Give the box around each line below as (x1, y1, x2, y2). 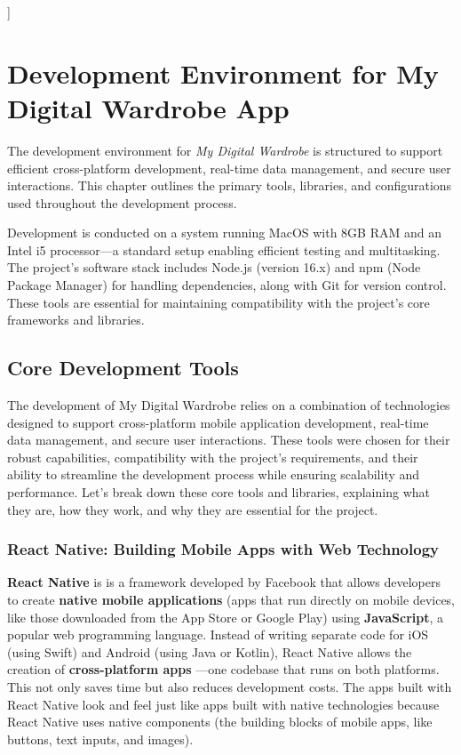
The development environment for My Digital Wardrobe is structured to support (7, 141, 443, 159)
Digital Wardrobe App (7, 89, 290, 125)
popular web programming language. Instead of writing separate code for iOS (7, 625, 429, 644)
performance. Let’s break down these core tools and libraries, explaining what (7, 483, 430, 502)
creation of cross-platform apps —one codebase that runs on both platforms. (7, 660, 440, 679)
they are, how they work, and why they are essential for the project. (7, 500, 378, 518)
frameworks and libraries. (7, 310, 145, 329)
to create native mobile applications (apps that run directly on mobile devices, (7, 590, 456, 609)
